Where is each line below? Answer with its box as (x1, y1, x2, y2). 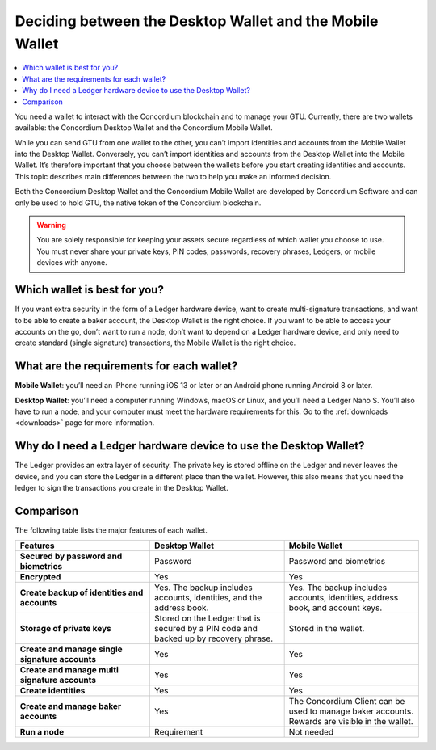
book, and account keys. (288, 602, 383, 613)
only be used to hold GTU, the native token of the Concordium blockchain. (15, 198, 262, 208)
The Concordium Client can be (288, 696, 405, 707)
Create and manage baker (19, 701, 121, 712)
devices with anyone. (36, 258, 108, 268)
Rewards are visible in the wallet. (288, 716, 413, 727)
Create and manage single (19, 643, 123, 655)
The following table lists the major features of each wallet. (15, 525, 208, 535)
